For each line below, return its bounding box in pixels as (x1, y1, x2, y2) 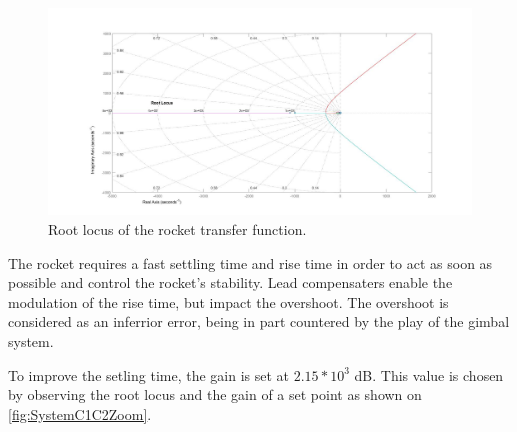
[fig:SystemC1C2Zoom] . (8, 403, 152, 424)
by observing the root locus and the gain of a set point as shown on (8, 384, 422, 405)
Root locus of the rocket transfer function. (48, 219, 307, 240)
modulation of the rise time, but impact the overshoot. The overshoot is (8, 291, 449, 312)
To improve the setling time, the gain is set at (8, 364, 290, 385)
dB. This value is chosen (354, 364, 504, 385)
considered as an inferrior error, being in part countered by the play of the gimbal (8, 311, 510, 332)
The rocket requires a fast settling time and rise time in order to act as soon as (8, 252, 493, 273)
